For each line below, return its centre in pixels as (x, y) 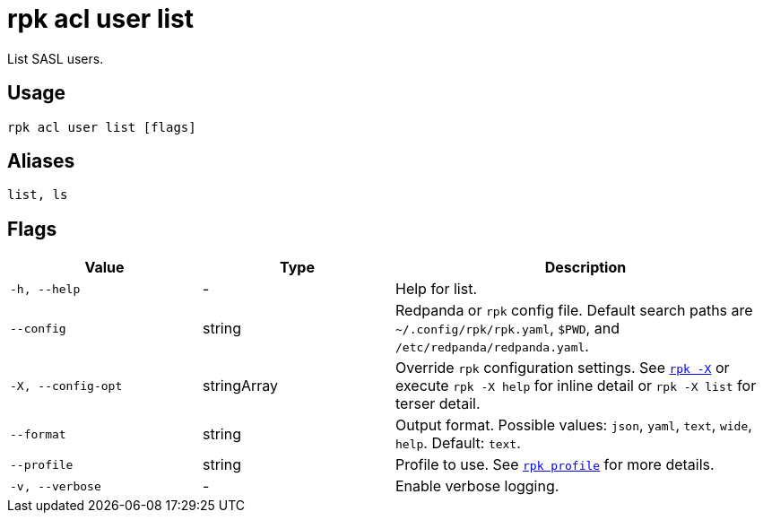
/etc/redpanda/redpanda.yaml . (492, 347)
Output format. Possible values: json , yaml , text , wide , (574, 425)
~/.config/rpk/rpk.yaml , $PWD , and (507, 329)
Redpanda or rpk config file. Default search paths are (574, 311)
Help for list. (436, 289)
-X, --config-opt (66, 386)
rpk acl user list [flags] (102, 127)
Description (585, 268)
